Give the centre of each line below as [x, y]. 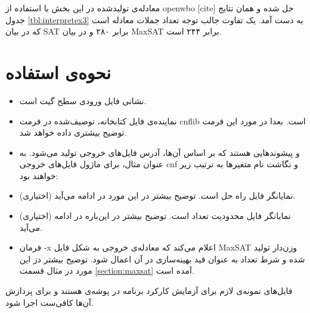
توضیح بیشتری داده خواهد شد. [73, 132]
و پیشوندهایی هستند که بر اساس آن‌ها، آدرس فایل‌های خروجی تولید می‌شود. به [159, 152]
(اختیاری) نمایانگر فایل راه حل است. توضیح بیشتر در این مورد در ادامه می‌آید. [157, 195]
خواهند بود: [39, 175]
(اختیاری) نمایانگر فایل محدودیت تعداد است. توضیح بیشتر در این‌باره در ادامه [155, 216]
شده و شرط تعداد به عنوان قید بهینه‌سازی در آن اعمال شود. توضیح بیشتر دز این [162, 259]
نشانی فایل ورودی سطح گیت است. [83, 100]
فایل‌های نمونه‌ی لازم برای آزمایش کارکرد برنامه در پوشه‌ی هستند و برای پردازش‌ [149, 291]
